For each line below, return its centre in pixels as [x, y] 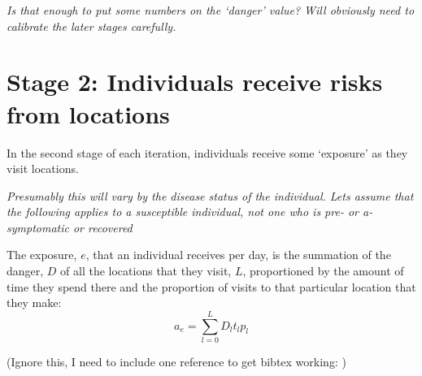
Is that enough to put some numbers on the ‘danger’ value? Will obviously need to [211, 10]
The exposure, [42, 255]
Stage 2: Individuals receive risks [195, 82]
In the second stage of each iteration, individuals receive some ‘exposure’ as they [207, 152]
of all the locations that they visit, [146, 271]
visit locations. [43, 169]
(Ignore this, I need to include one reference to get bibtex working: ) [176, 361]
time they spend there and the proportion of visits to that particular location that [211, 286]
